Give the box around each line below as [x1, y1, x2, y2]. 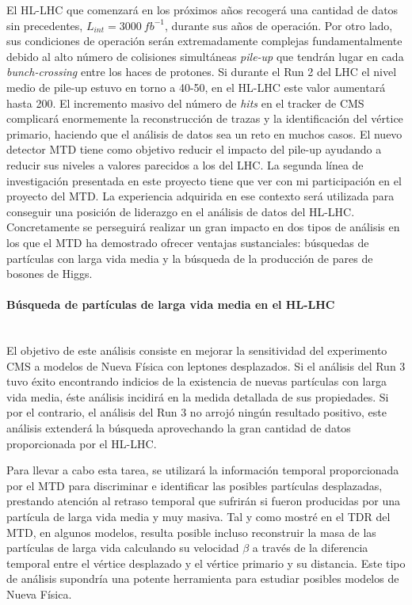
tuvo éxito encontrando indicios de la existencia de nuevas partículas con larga [6, 373, 387, 390]
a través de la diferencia [252, 539, 368, 556]
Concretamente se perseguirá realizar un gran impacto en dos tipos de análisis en [6, 219, 400, 235]
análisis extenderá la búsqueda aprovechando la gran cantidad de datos [6, 420, 351, 436]
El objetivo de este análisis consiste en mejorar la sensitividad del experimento [6, 342, 387, 359]
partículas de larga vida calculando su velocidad [6, 539, 239, 556]
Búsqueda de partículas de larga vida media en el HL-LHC [6, 296, 335, 313]
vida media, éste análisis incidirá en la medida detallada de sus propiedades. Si [6, 388, 389, 405]
